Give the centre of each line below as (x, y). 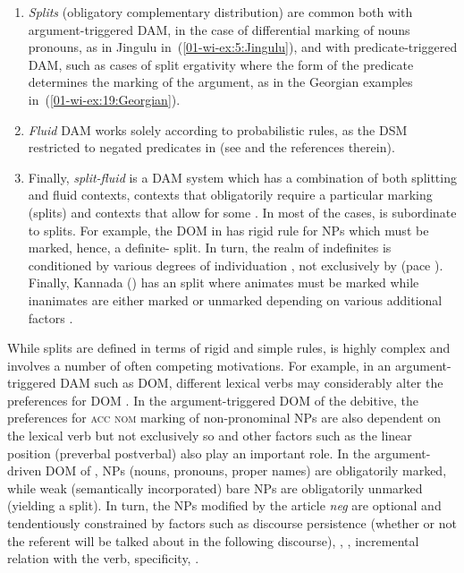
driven (25, 470)
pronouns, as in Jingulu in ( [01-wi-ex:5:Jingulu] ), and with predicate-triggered (243, 47)
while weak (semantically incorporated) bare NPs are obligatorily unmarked (215, 487)
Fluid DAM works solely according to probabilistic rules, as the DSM (218, 129)
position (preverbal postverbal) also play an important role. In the (189, 453)
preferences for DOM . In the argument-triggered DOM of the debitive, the (213, 400)
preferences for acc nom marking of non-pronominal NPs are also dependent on (224, 418)
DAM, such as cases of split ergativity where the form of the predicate (221, 64)
